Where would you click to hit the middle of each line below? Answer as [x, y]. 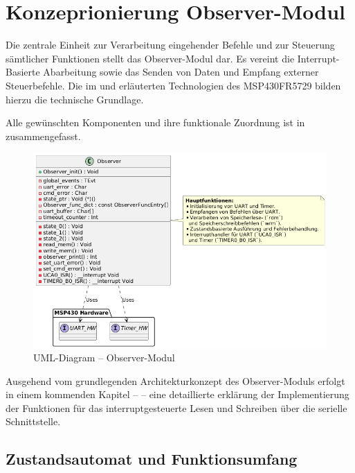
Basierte [23, 72]
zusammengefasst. [43, 136]
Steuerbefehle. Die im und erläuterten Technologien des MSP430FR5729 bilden [173, 85]
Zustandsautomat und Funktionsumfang [152, 459]
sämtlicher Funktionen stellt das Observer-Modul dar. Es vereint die [150, 58]
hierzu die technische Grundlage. [75, 99]
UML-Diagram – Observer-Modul [104, 358]
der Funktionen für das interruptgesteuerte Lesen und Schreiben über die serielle [176, 407]
